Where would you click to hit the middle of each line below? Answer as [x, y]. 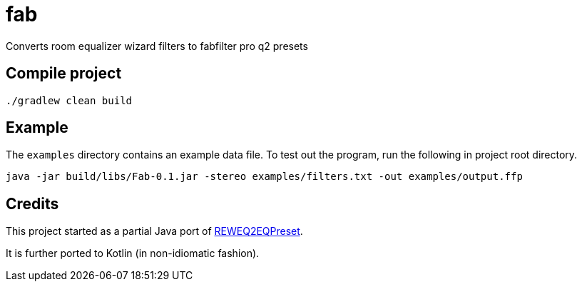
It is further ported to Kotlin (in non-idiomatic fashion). [133, 253]
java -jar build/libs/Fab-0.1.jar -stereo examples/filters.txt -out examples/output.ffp [264, 177]
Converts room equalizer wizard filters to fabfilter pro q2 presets [157, 46]
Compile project [64, 74]
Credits [32, 203]
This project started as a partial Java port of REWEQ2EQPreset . [154, 231]
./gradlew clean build [69, 100]
